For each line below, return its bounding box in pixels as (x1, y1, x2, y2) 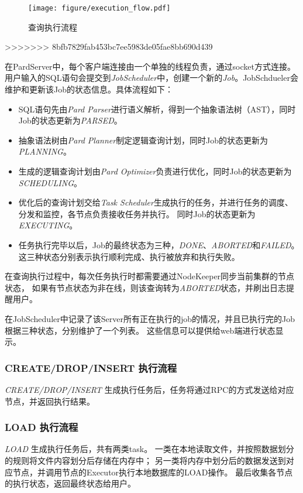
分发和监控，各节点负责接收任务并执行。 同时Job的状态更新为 (18, 207, 256, 220)
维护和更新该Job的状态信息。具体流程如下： (5, 83, 173, 95)
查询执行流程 (28, 20, 77, 33)
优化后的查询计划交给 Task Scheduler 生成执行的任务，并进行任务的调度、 (18, 196, 293, 208)
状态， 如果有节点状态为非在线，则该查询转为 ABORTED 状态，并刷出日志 (5, 281, 286, 293)
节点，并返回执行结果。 (5, 395, 95, 407)
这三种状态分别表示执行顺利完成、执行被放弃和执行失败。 (18, 250, 240, 262)
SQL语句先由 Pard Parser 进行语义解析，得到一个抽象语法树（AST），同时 (18, 102, 296, 115)
